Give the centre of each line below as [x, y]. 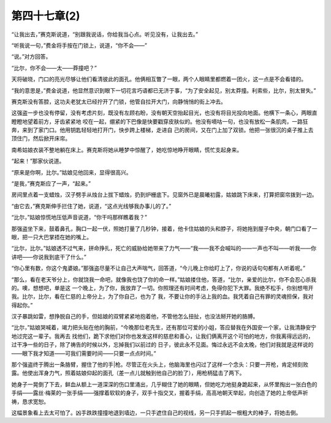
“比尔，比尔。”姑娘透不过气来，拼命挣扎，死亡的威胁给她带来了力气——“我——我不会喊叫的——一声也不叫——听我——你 [164, 249]
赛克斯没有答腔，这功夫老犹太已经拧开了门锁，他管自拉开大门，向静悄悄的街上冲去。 [119, 102]
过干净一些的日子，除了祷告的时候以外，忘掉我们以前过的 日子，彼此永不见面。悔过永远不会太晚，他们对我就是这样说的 [162, 345]
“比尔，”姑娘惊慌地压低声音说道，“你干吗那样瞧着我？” [79, 217]
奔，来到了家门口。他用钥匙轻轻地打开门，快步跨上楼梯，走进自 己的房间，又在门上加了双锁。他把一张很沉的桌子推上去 [162, 130]
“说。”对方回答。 [31, 57]
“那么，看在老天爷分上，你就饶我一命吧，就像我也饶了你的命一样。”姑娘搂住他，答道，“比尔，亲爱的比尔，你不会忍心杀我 [164, 279]
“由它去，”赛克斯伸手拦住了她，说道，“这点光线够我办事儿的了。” [91, 206]
